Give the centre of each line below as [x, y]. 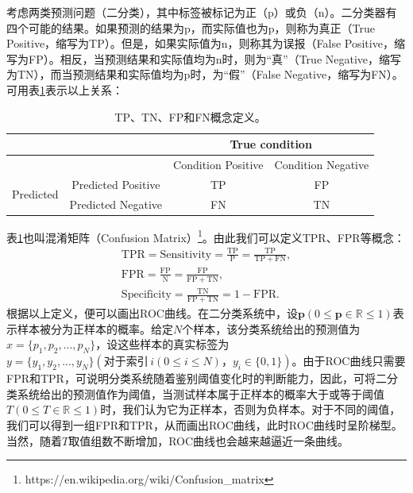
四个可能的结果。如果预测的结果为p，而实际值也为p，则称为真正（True [191, 27]
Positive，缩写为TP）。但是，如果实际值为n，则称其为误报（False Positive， [200, 43]
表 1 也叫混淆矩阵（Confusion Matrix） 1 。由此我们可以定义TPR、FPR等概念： [206, 236]
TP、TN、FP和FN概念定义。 [190, 116]
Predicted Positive [116, 184]
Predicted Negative [116, 204]
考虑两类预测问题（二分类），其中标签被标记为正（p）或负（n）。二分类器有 [202, 12]
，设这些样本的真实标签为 [162, 344]
